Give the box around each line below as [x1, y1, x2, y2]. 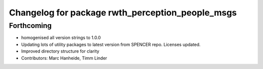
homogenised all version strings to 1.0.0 [21, 35, 101, 41]
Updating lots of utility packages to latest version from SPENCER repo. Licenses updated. [21, 41, 201, 47]
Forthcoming [9, 21, 52, 30]
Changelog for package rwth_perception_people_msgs [9, 7, 237, 18]
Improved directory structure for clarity [21, 48, 99, 54]
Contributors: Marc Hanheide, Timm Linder [21, 55, 107, 61]
